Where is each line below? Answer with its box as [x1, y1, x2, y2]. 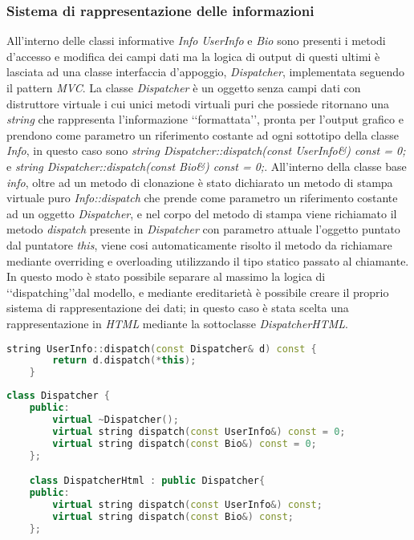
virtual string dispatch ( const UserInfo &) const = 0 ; [52, 425, 346, 437]
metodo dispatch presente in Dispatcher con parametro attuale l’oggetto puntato [6, 221, 400, 238]
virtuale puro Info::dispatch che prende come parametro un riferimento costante [6, 189, 398, 206]
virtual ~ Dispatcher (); [52, 413, 179, 425]
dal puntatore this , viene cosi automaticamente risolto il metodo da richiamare [6, 236, 392, 253]
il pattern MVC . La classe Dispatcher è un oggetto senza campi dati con [6, 79, 361, 95]
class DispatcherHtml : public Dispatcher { [29, 475, 266, 487]
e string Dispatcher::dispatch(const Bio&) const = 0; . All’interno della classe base [6, 157, 407, 174]
